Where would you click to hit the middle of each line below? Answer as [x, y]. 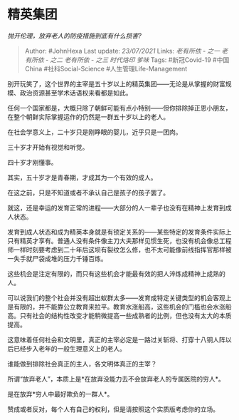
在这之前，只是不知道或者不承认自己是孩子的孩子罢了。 [88, 193]
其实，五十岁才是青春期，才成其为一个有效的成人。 [82, 177]
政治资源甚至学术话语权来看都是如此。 [76, 93]
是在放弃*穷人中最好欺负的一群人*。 [60, 394]
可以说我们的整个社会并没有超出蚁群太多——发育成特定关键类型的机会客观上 [119, 297]
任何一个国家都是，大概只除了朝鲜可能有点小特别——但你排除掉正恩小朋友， [119, 108]
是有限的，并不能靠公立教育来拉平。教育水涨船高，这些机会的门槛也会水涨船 [119, 307]
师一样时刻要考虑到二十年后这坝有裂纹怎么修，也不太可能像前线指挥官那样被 [119, 250]
